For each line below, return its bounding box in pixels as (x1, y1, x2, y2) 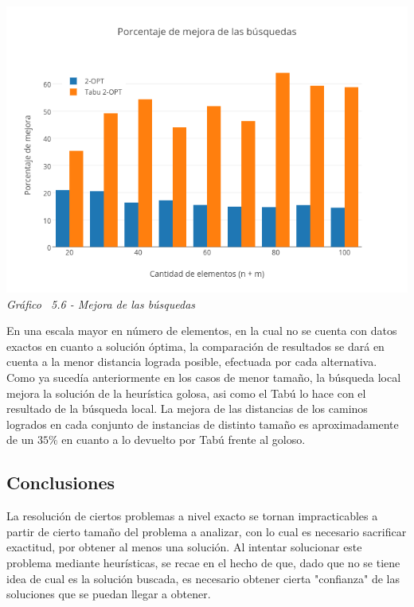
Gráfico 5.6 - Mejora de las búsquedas (6, 295, 196, 312)
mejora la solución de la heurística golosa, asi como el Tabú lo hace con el (6, 384, 366, 401)
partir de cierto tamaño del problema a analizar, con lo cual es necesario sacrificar (6, 523, 407, 539)
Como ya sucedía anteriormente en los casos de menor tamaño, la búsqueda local (6, 368, 401, 385)
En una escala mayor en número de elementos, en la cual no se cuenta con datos (6, 322, 397, 339)
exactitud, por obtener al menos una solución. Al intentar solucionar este (6, 539, 362, 555)
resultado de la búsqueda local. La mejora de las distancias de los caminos (6, 400, 368, 417)
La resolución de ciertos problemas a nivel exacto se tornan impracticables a (6, 508, 378, 524)
